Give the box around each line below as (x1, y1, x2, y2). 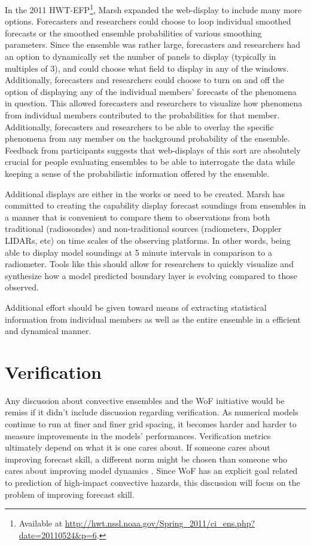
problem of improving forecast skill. (5, 488, 135, 500)
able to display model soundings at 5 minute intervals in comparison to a (5, 246, 272, 258)
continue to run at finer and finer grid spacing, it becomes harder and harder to (5, 418, 297, 430)
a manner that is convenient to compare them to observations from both (5, 210, 270, 223)
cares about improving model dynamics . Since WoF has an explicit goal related (5, 464, 298, 477)
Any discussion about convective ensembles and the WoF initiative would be (5, 394, 285, 406)
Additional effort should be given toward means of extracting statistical (5, 301, 267, 313)
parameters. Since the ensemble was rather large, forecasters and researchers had (5, 38, 300, 51)
